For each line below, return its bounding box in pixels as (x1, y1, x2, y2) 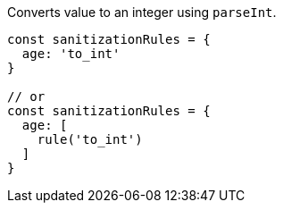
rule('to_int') (37, 132, 143, 147)
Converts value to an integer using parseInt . (7, 4, 277, 20)
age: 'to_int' (21, 46, 121, 61)
